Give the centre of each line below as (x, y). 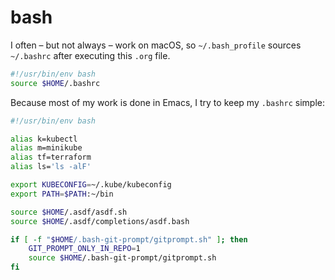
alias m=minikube (46, 148)
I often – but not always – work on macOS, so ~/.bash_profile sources (156, 45)
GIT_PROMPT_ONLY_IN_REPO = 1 (84, 249)
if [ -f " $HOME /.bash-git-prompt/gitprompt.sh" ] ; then (129, 239)
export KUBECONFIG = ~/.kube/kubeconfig (91, 185)
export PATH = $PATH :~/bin (62, 194)
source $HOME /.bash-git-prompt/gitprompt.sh (122, 258)
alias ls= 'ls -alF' (51, 167)
